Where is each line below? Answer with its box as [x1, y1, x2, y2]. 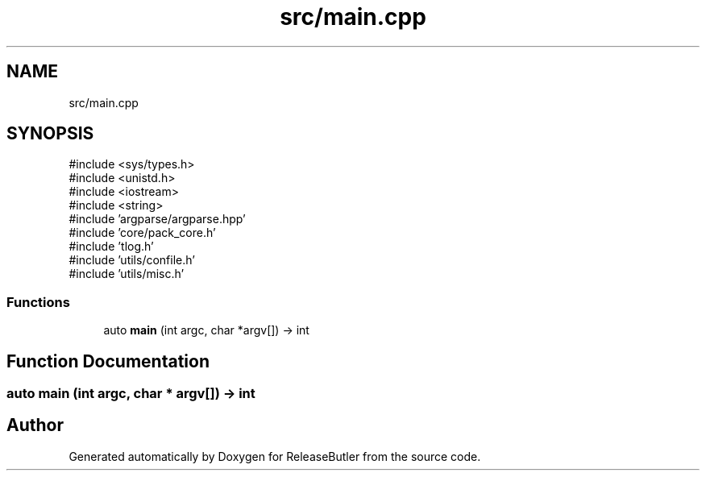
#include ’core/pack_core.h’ [69, 226, 216, 240]
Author [6, 415, 64, 436]
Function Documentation [6, 350, 210, 371]
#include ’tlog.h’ [69, 239, 154, 254]
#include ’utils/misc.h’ [69, 267, 185, 281]
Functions [6, 293, 70, 310]
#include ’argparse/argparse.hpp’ [69, 212, 246, 226]
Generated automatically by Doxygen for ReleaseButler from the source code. [69, 449, 481, 463]
